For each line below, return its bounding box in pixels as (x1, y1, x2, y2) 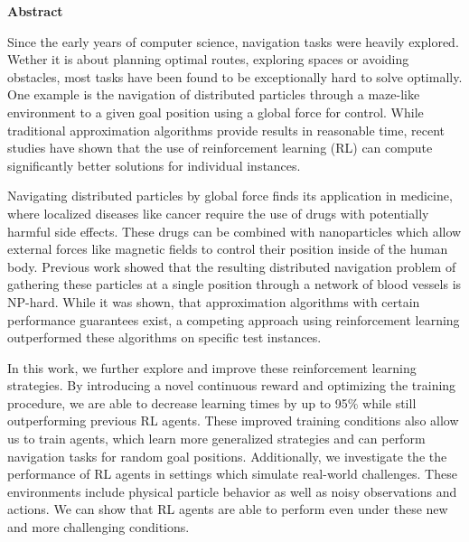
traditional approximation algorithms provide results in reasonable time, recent (7, 120, 446, 139)
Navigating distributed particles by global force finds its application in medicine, (7, 186, 453, 205)
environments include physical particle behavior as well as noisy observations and (7, 481, 457, 500)
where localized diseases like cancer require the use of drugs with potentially (7, 203, 429, 222)
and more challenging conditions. (7, 518, 190, 537)
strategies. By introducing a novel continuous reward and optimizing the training (7, 376, 456, 395)
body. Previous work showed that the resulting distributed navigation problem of (7, 257, 456, 276)
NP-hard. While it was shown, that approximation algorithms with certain (7, 292, 420, 311)
